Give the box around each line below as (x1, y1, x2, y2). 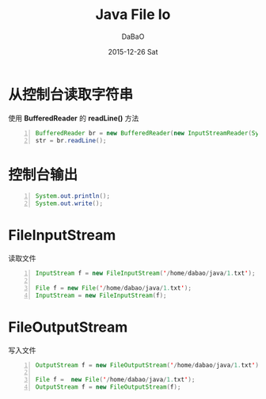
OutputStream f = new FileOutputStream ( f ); (35, 383, 181, 391)
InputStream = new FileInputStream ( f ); (35, 291, 167, 299)
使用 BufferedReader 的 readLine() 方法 (8, 113, 139, 123)
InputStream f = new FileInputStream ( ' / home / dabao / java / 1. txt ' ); (35, 269, 256, 278)
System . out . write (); (35, 199, 104, 207)
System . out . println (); (35, 192, 111, 200)
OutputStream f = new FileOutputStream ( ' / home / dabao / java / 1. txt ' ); (35, 361, 263, 369)
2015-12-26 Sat (108, 47, 158, 56)
